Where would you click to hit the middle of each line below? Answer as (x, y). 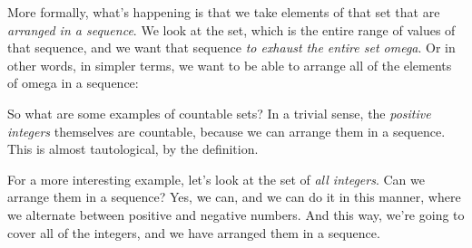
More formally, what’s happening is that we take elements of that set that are (224, 12)
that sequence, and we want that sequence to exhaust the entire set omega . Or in (231, 48)
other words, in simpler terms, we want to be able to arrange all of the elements (230, 65)
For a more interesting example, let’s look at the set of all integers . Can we (216, 179)
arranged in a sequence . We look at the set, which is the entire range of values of (231, 29)
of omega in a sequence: (73, 83)
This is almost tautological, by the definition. (133, 149)
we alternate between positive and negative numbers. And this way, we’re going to (236, 214)
